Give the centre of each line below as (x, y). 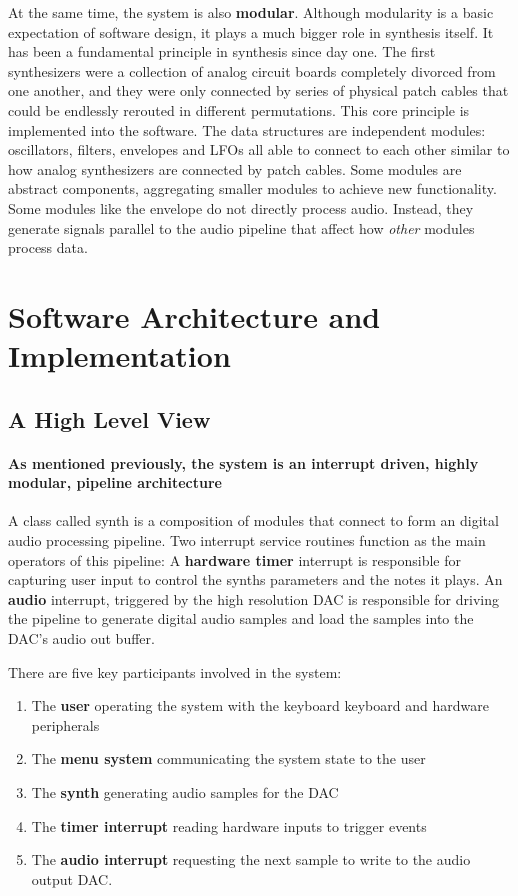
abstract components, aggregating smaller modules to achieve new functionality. (252, 188)
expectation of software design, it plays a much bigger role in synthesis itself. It (251, 31)
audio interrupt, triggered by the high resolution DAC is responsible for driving (253, 598)
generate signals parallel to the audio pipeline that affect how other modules (241, 227)
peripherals (65, 724)
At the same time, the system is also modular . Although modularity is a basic (251, 12)
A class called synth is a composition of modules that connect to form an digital (253, 520)
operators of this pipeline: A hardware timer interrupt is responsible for (234, 559)
